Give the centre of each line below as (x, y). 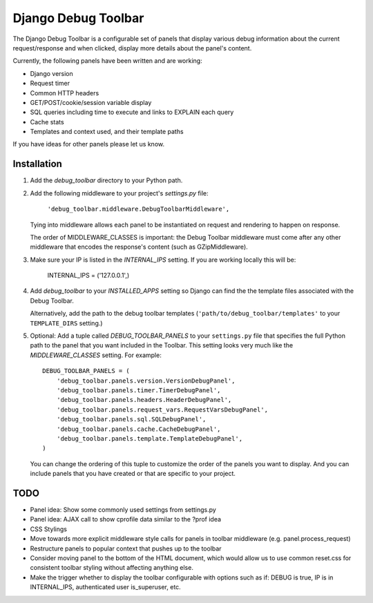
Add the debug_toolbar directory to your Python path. (106, 180)
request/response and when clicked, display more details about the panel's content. (132, 48)
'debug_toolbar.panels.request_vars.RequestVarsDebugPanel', (162, 410)
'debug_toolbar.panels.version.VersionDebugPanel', (146, 381)
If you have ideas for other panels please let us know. (89, 144)
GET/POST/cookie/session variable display (91, 102)
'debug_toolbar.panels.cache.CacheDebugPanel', (138, 429)
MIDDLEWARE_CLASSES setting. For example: (96, 355)
